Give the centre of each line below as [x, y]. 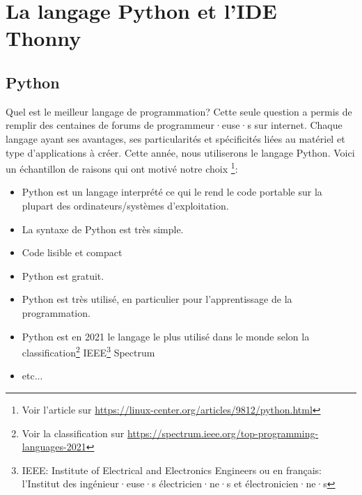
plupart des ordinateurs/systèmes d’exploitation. [125, 205]
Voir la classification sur [73, 433]
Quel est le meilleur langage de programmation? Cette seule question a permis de [179, 111]
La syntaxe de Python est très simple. [103, 229]
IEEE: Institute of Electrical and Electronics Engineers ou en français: [172, 470]
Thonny [44, 38]
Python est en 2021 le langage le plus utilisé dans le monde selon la [166, 336]
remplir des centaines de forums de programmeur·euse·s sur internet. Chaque [174, 125]
